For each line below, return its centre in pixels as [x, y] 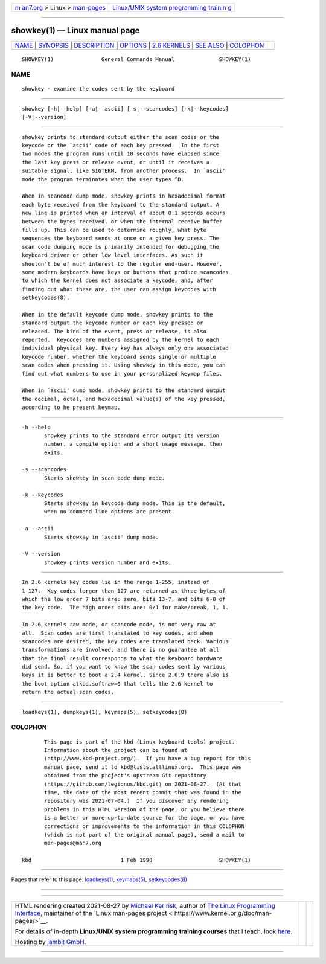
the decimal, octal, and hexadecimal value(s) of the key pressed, [124, 399]
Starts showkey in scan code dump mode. [105, 478]
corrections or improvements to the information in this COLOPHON [145, 826]
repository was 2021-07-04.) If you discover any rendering [136, 801]
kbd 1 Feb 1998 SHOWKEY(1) [136, 860]
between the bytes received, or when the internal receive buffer [122, 221]
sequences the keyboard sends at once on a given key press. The [121, 238]
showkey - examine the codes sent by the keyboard [98, 89]
